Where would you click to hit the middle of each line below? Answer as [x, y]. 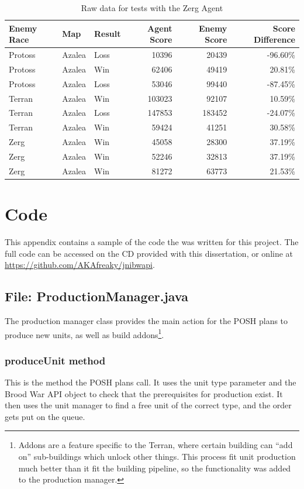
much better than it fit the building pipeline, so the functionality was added [155, 468]
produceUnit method [55, 360]
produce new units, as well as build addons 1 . [84, 333]
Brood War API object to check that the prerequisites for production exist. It [144, 393]
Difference [274, 39]
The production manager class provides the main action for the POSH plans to [146, 320]
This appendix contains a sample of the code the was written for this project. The [152, 242]
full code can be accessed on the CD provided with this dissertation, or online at [149, 253]
